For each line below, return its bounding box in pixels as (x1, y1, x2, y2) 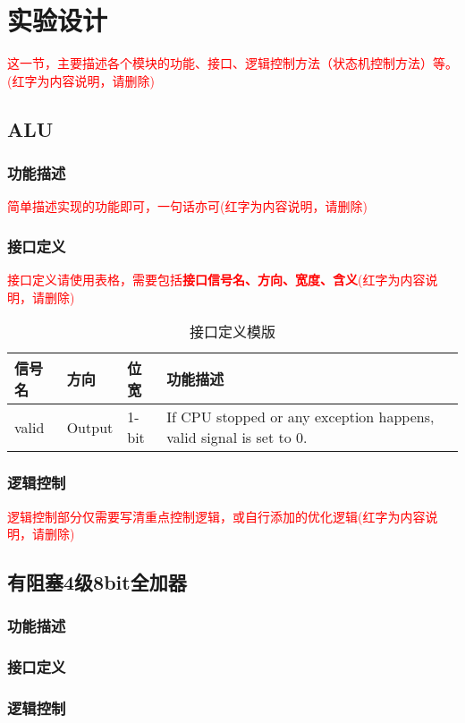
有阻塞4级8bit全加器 (7, 568, 187, 596)
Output (66, 416, 114, 438)
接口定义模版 (189, 321, 275, 343)
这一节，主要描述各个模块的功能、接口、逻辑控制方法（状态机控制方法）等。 (7, 54, 458, 72)
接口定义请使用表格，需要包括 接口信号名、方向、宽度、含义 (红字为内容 (7, 270, 426, 289)
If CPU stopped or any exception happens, (166, 406, 435, 428)
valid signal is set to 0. (166, 427, 308, 448)
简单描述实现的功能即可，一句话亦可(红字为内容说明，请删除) (7, 197, 368, 216)
